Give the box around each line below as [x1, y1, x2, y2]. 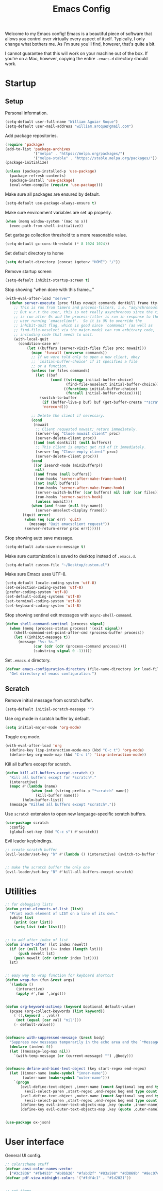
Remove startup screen [5, 269, 52, 274]
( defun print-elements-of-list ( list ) [5, 906, 83, 911]
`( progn [14, 1080, 29, 1085]
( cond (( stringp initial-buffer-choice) [50, 377, 133, 382]
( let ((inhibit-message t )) [14, 635, 70, 640]
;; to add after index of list [5, 937, 68, 943]
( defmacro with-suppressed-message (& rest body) [5, 1036, 105, 1040]
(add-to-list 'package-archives [5, 147, 70, 152]
